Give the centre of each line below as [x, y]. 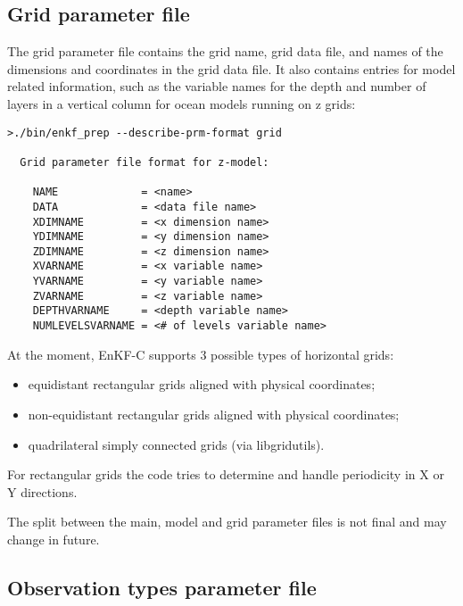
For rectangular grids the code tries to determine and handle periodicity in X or [226, 474]
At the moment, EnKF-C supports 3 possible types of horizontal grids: [201, 354]
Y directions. [42, 491]
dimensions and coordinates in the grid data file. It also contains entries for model [231, 68]
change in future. [54, 539]
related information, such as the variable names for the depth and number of [217, 86]
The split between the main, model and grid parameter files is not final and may [227, 522]
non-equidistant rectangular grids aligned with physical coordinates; [214, 414]
